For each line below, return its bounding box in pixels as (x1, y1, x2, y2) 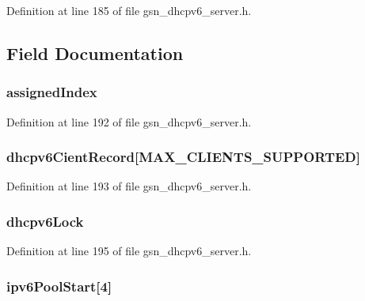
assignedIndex (6, 82, 97, 102)
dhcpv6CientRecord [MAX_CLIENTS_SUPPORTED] (6, 147, 360, 167)
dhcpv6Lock (6, 211, 84, 231)
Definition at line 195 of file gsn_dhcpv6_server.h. (6, 243, 252, 259)
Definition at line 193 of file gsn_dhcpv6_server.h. (6, 178, 252, 194)
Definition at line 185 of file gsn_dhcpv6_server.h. (6, 2, 252, 18)
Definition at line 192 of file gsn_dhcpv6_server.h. (6, 113, 252, 130)
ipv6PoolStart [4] (6, 276, 112, 295)
